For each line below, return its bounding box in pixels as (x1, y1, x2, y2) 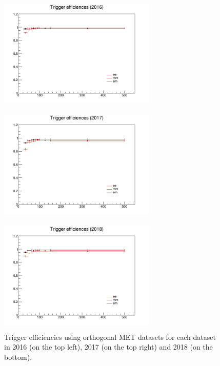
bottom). (4, 351, 32, 362)
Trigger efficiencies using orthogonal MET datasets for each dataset (4, 331, 216, 342)
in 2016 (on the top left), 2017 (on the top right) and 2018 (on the (4, 341, 213, 352)
